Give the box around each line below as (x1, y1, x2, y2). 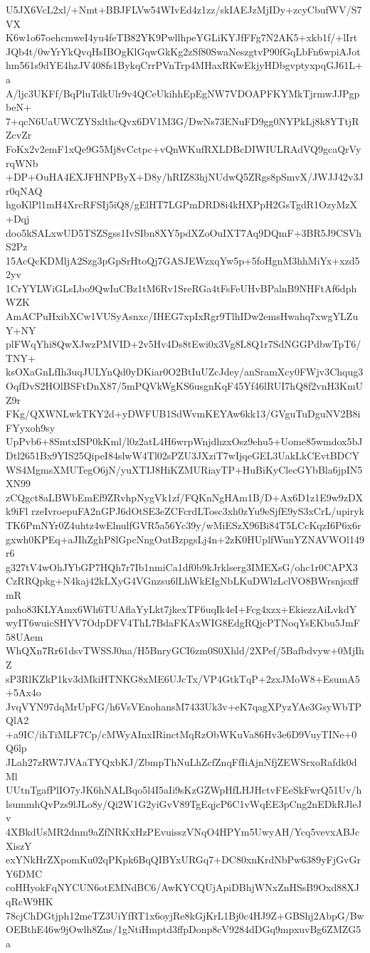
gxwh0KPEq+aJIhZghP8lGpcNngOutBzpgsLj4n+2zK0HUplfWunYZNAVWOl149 (6, 531, 364, 546)
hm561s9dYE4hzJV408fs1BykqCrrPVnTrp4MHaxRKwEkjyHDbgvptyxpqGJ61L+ (6, 58, 363, 73)
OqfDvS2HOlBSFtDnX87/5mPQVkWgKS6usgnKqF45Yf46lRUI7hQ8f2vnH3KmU (6, 378, 364, 393)
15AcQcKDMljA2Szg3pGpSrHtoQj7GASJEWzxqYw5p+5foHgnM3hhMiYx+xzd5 (6, 252, 360, 267)
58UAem (6, 629, 43, 644)
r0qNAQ (6, 183, 43, 198)
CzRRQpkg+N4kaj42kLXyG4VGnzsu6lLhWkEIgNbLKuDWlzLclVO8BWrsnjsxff (6, 573, 359, 588)
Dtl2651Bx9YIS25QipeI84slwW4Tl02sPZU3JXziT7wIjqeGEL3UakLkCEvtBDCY (6, 448, 359, 462)
